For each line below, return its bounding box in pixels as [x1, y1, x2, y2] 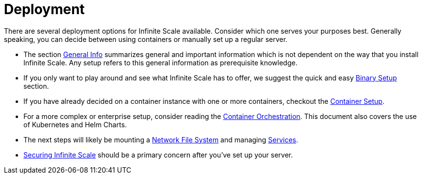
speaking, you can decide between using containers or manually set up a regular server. [4, 35, 288, 43]
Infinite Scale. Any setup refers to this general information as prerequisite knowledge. [23, 58, 298, 67]
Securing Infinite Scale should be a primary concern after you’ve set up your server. [23, 150, 293, 159]
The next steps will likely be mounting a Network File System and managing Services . [23, 135, 299, 144]
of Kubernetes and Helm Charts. [23, 120, 127, 129]
